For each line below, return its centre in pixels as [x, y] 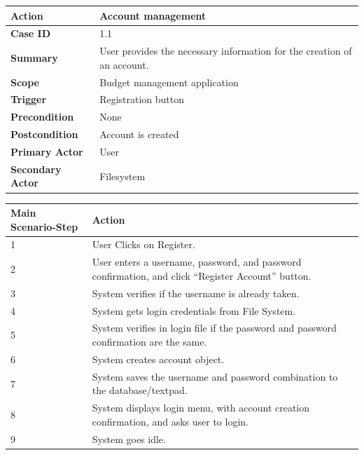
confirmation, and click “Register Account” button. [202, 275]
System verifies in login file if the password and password [214, 328]
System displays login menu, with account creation [201, 408]
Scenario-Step [44, 226]
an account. [124, 64]
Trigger [29, 99]
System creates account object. [158, 359]
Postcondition [44, 134]
